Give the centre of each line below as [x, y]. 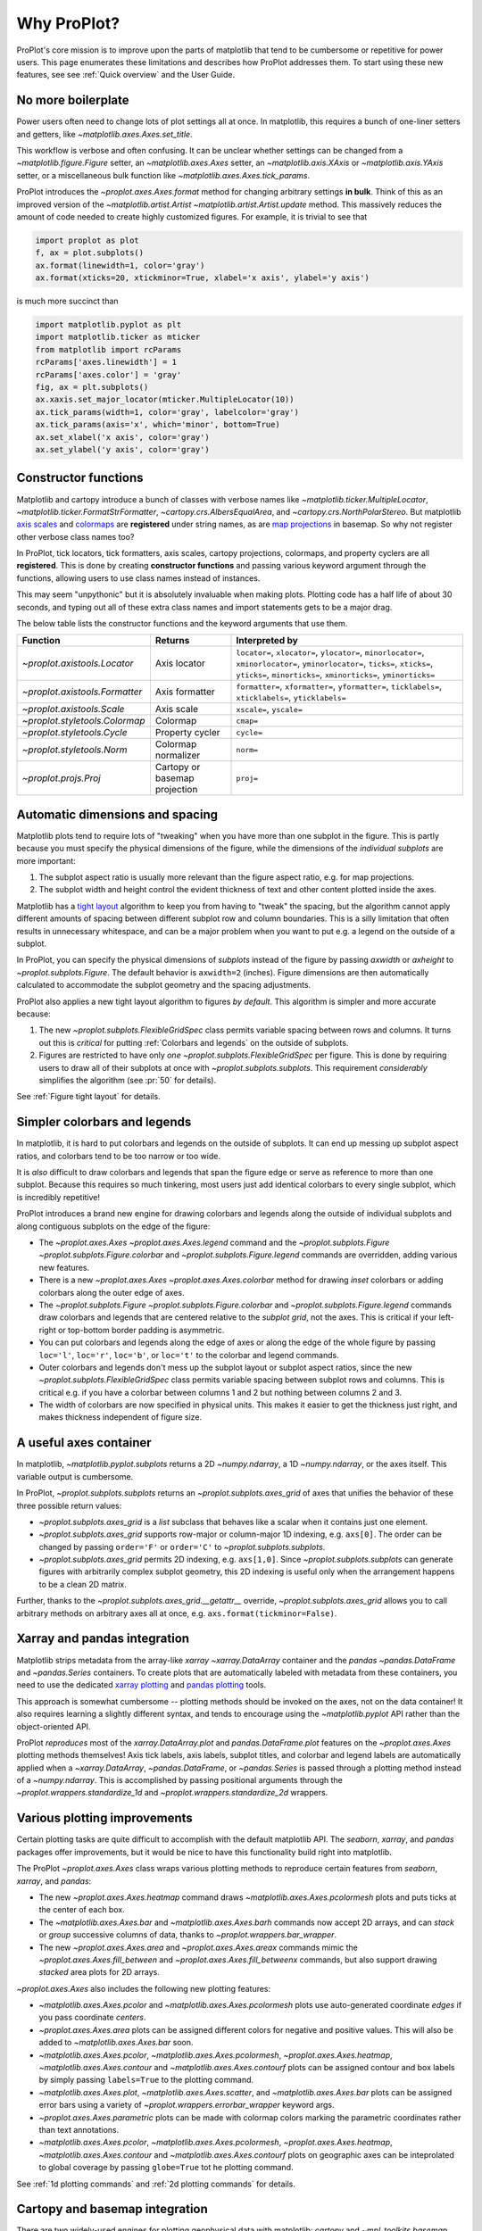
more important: [46, 860]
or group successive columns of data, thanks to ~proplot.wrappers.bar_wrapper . [188, 1935]
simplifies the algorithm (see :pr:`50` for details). [128, 1080]
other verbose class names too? [75, 536]
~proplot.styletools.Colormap [83, 721]
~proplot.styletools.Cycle [75, 733]
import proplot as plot [87, 240]
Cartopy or [178, 767]
